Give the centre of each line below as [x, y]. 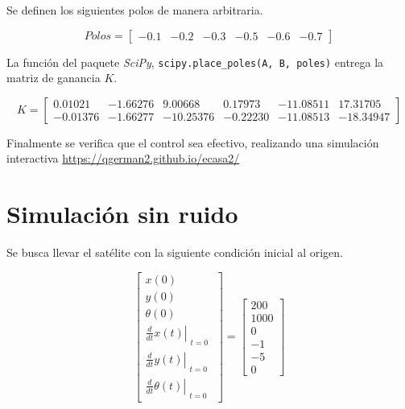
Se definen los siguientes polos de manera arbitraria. [135, 10]
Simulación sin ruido [122, 214]
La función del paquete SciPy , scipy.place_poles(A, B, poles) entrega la [195, 62]
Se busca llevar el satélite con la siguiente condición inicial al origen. [175, 252]
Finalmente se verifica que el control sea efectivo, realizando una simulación [193, 142]
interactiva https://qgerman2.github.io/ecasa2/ [123, 158]
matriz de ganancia [54, 78]
